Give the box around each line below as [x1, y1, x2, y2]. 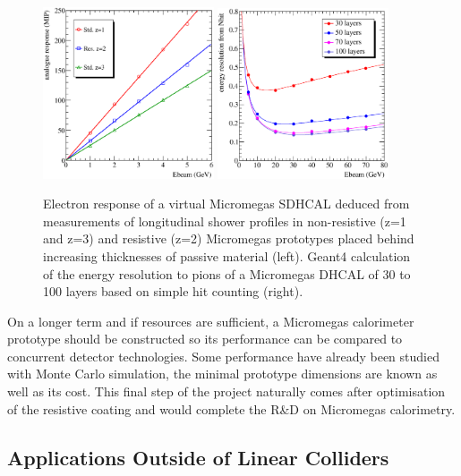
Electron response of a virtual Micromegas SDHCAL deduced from [43, 194, 410, 213]
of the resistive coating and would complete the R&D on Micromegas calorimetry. [7, 399, 456, 418]
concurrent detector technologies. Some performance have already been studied [7, 346, 440, 365]
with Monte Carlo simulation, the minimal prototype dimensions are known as [7, 364, 438, 383]
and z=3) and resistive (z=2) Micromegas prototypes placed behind [43, 229, 414, 248]
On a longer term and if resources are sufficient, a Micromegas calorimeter [7, 311, 414, 330]
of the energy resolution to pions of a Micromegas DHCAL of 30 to [43, 264, 411, 283]
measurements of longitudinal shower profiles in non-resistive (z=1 [43, 211, 406, 230]
